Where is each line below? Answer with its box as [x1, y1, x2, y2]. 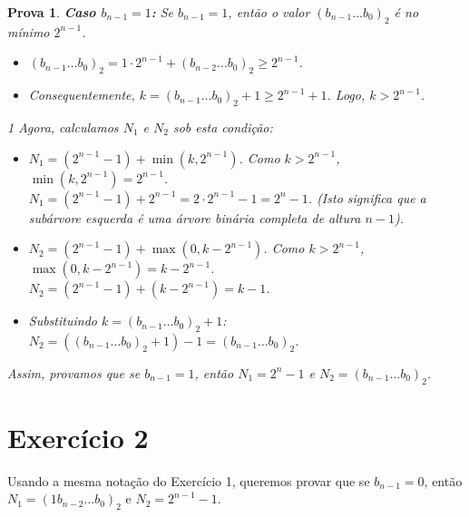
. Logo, [327, 85, 366, 104]
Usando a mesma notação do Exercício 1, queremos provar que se [7, 471, 370, 490]
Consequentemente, [28, 85, 135, 104]
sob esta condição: [172, 117, 273, 136]
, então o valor [228, 3, 310, 21]
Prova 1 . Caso [7, 3, 96, 21]
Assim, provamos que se [7, 363, 141, 382]
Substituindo [28, 311, 97, 330]
